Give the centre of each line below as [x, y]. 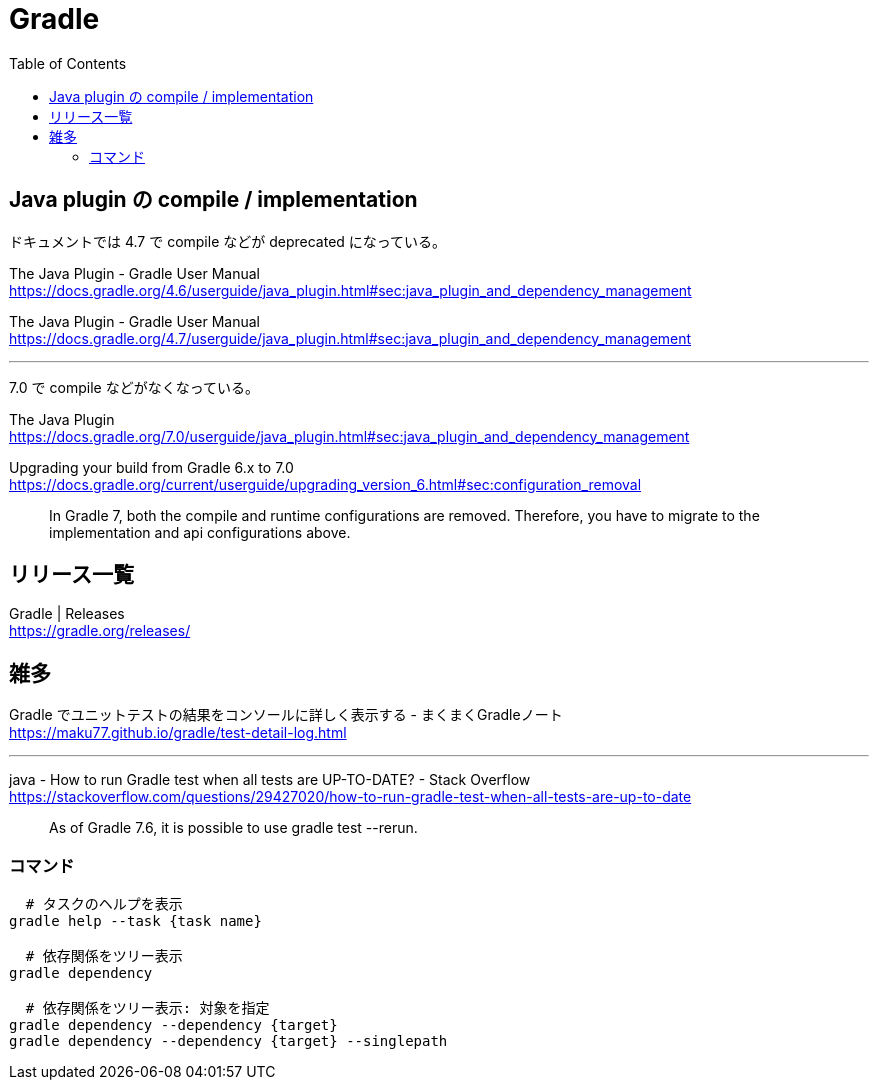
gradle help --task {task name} [135, 921]
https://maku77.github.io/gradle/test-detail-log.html [178, 733]
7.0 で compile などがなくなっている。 [134, 387]
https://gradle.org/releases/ [100, 631]
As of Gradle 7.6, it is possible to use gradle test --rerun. [233, 828]
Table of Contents [68, 63]
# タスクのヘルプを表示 [104, 904]
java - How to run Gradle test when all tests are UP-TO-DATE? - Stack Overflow [270, 780]
